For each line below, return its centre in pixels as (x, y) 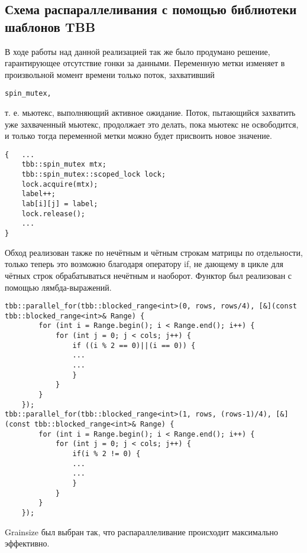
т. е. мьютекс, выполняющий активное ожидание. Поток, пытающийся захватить (150, 113)
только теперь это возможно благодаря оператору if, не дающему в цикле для (144, 264)
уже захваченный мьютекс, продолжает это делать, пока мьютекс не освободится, (152, 124)
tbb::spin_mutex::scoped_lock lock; (94, 175)
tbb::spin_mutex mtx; (64, 165)
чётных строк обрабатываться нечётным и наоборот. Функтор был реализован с (148, 275)
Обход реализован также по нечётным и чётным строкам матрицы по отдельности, (154, 252)
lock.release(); (54, 214)
